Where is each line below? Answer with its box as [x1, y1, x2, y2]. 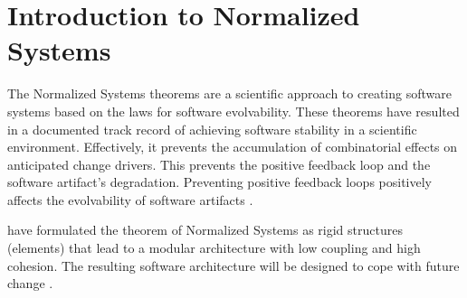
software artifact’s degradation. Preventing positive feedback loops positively [7, 172, 432, 191]
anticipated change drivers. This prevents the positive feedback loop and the [7, 154, 431, 173]
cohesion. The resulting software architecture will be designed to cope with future [7, 256, 460, 275]
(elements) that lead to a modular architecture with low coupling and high [7, 238, 421, 257]
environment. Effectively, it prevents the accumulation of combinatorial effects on [7, 137, 458, 156]
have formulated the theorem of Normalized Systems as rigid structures [7, 220, 403, 239]
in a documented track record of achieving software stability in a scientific [7, 119, 417, 138]
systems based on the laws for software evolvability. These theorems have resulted [7, 101, 460, 120]
